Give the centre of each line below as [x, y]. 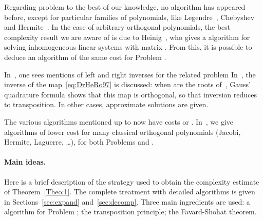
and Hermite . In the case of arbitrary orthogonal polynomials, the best [117, 27]
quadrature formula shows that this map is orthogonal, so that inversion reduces [130, 94]
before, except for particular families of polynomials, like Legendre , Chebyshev [129, 17]
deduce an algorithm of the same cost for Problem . [85, 57]
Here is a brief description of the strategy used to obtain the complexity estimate [132, 181]
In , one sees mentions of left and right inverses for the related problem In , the [130, 74]
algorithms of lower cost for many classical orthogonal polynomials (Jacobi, [123, 132]
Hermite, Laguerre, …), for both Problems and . [79, 142]
